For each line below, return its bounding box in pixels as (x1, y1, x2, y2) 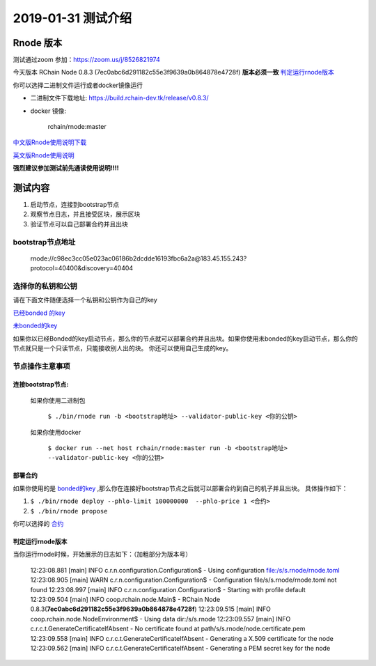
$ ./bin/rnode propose (30, 507, 108, 515)
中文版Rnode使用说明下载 (13, 138, 87, 146)
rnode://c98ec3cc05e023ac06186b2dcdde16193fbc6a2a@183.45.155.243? (30, 254, 247, 263)
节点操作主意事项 (13, 361, 70, 371)
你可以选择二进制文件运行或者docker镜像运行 (13, 81, 143, 89)
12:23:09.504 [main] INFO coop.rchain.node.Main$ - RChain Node (30, 595, 221, 603)
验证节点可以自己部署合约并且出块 (30, 219, 128, 228)
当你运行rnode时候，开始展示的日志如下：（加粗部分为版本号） (13, 550, 191, 559)
